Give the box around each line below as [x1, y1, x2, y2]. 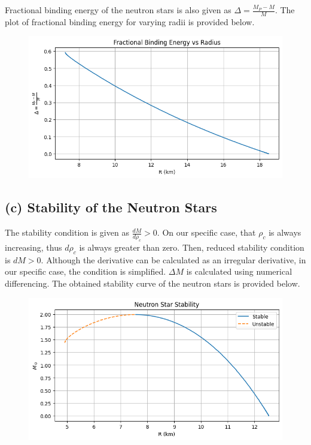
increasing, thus [5, 241, 62, 254]
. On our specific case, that [157, 226, 256, 239]
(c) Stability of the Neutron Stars [5, 198, 217, 217]
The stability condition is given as [5, 226, 129, 239]
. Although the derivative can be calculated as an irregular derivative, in [41, 253, 306, 266]
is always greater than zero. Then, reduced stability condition [79, 241, 304, 254]
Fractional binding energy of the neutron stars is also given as [5, 4, 231, 16]
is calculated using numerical [186, 265, 292, 278]
